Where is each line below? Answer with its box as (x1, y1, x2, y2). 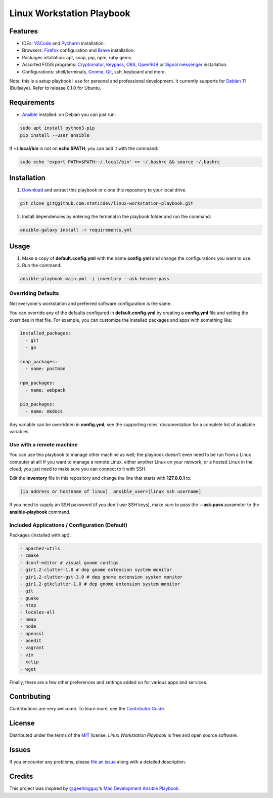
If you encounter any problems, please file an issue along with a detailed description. (9, 759, 187, 765)
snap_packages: (20, 359, 58, 365)
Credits (9, 772, 33, 781)
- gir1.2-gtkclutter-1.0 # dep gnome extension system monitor (20, 581, 180, 587)
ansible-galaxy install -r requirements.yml (20, 227, 132, 233)
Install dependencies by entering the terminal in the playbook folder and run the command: (22, 213, 211, 220)
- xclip (20, 659, 39, 665)
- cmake (20, 553, 39, 558)
